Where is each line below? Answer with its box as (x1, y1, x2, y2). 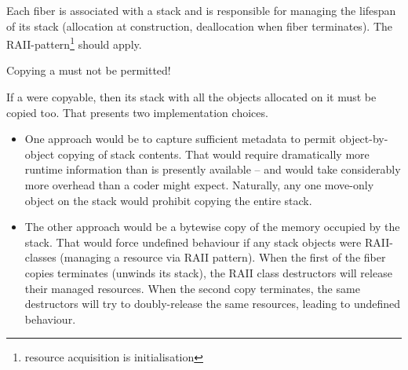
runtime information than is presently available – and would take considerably (24, 161, 401, 178)
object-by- (339, 130, 388, 147)
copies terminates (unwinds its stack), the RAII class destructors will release (24, 264, 392, 280)
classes (24, 249, 56, 266)
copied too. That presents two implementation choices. (6, 104, 268, 120)
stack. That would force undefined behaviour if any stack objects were (24, 233, 362, 250)
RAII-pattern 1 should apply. (6, 34, 142, 52)
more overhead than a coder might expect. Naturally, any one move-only (24, 177, 374, 192)
